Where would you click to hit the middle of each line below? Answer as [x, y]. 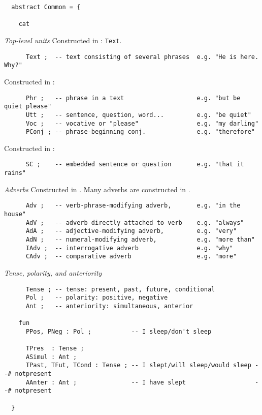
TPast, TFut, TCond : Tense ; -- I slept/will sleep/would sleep [138, 365]
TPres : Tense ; [55, 349]
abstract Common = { [46, 7]
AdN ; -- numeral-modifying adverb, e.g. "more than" [140, 239]
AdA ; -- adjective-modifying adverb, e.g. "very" [131, 231]
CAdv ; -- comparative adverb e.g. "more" [131, 257]
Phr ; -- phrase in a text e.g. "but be [133, 98]
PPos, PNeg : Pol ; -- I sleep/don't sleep [119, 331]
